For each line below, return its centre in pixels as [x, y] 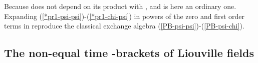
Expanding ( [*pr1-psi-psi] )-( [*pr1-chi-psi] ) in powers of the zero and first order [124, 16]
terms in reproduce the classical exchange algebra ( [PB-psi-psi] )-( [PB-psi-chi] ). [124, 26]
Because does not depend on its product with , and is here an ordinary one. [120, 6]
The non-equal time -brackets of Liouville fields [129, 53]
